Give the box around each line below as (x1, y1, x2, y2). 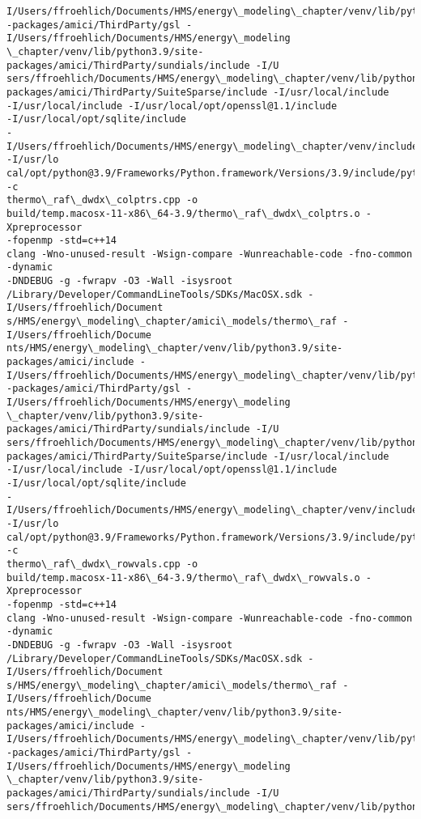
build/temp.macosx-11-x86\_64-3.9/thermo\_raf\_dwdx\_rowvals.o (6, 571, 360, 583)
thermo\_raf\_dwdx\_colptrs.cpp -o (6, 194, 198, 206)
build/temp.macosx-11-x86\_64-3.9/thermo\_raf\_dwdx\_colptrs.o (6, 207, 360, 219)
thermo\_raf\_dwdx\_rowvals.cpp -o (6, 558, 198, 570)
